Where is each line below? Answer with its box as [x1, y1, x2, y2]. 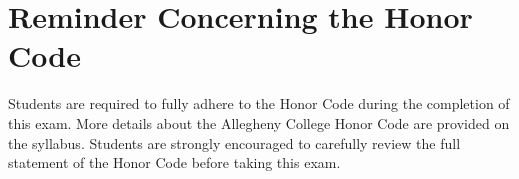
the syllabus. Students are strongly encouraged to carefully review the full [8, 132, 461, 153]
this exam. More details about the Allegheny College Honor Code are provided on [8, 112, 510, 133]
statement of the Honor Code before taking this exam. [8, 152, 341, 173]
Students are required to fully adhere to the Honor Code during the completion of [8, 93, 510, 114]
